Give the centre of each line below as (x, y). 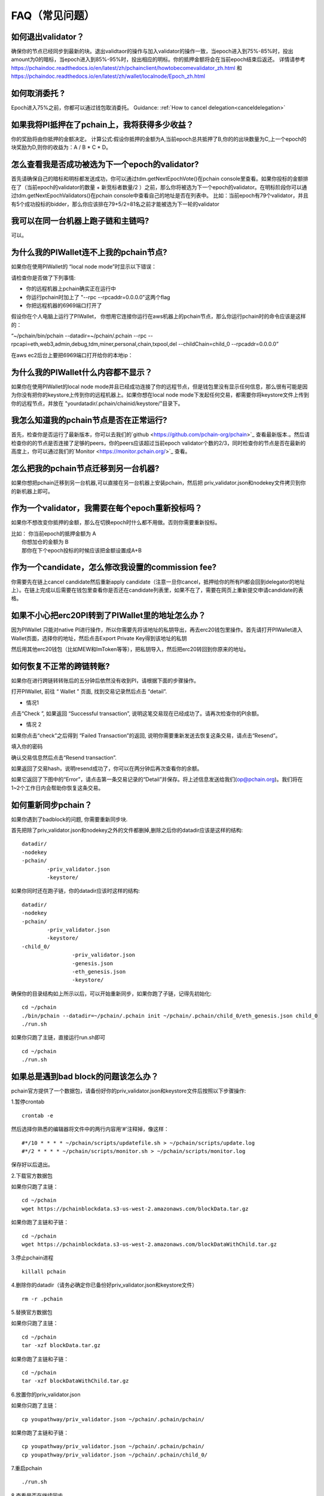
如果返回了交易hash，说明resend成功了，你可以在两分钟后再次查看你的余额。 (107, 768)
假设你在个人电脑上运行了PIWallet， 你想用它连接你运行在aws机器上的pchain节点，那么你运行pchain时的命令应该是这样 (158, 317)
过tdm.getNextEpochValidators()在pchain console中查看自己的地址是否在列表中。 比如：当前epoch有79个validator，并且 (160, 196)
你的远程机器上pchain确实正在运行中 (71, 289)
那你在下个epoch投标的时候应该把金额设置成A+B (82, 550)
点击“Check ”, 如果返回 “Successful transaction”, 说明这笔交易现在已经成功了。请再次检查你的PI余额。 (137, 714)
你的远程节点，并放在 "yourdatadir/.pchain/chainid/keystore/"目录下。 (97, 403)
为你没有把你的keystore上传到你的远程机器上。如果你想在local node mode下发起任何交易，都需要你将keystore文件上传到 (160, 395)
